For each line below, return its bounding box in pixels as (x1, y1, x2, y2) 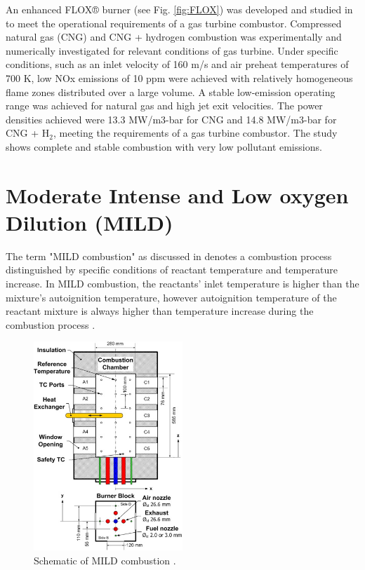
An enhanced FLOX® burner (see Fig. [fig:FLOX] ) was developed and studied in (6, 2, 353, 16)
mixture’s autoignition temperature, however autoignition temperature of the (6, 290, 337, 304)
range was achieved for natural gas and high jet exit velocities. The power (6, 98, 323, 113)
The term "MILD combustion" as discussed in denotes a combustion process (6, 248, 332, 263)
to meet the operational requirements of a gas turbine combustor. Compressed (6, 15, 342, 30)
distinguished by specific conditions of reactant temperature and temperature (6, 262, 338, 277)
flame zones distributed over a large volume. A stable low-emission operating (6, 84, 336, 99)
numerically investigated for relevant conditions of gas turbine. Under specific (6, 43, 338, 57)
